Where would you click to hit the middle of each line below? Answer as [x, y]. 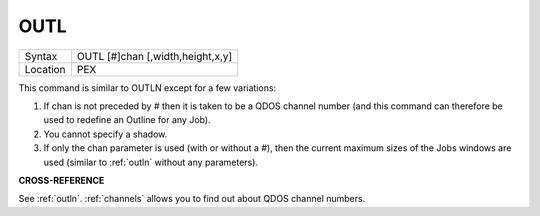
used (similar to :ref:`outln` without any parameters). [151, 162]
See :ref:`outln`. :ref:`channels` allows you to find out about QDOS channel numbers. [192, 199]
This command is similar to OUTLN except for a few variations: [147, 87]
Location [45, 69]
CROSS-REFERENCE [61, 180]
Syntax [41, 56]
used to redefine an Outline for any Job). [127, 120]
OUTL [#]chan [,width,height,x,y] [154, 56]
